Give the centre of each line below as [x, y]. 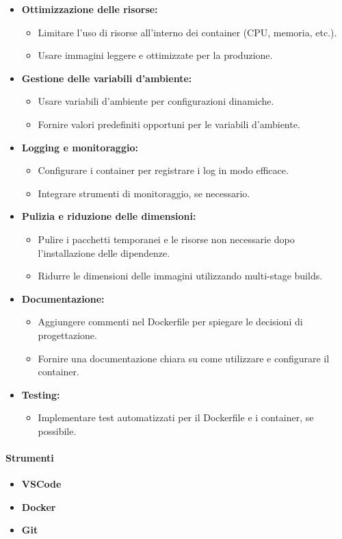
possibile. [57, 430]
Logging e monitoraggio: [80, 147]
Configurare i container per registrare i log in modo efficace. [163, 170]
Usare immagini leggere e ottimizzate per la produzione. [155, 55]
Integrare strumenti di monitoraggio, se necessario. [144, 193]
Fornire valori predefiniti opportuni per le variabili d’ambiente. [169, 124]
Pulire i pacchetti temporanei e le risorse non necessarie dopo [166, 239]
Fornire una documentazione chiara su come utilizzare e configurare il [184, 358]
